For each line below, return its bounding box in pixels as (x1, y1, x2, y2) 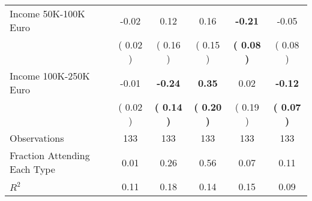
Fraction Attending (10, 148, 90, 162)
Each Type (10, 162, 55, 176)
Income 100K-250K (10, 69, 90, 83)
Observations (10, 131, 64, 145)
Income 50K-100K (10, 7, 85, 20)
